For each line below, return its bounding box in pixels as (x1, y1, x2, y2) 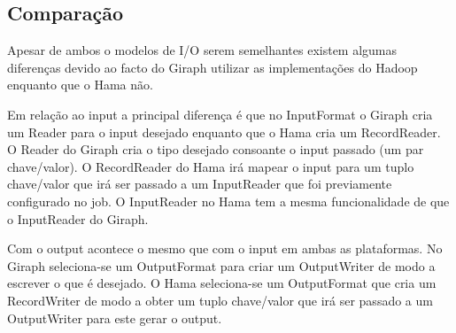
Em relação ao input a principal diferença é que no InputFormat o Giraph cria (7, 105, 433, 123)
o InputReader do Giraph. (7, 209, 149, 228)
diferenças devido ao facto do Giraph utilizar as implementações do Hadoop (7, 58, 418, 76)
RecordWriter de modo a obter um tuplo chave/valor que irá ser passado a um (7, 290, 433, 309)
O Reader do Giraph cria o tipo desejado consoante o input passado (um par (7, 140, 424, 159)
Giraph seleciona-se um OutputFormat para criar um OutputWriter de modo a (7, 256, 436, 275)
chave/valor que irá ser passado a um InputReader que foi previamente (7, 174, 392, 193)
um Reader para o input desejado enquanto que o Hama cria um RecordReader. (7, 122, 441, 141)
